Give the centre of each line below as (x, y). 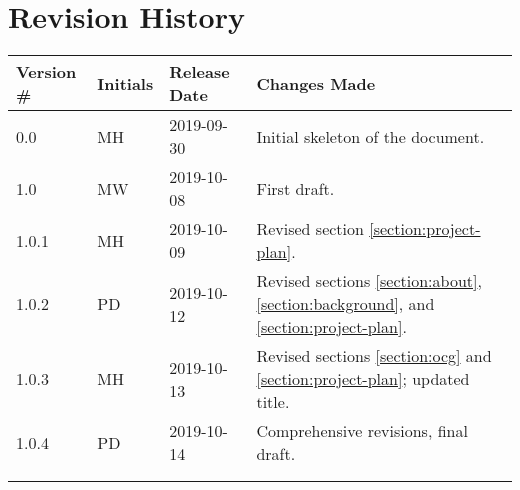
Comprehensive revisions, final (362, 431)
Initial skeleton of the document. (370, 136)
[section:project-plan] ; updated (363, 379)
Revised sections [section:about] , (369, 281)
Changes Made (316, 83)
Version (46, 72)
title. (273, 402)
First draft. (295, 188)
